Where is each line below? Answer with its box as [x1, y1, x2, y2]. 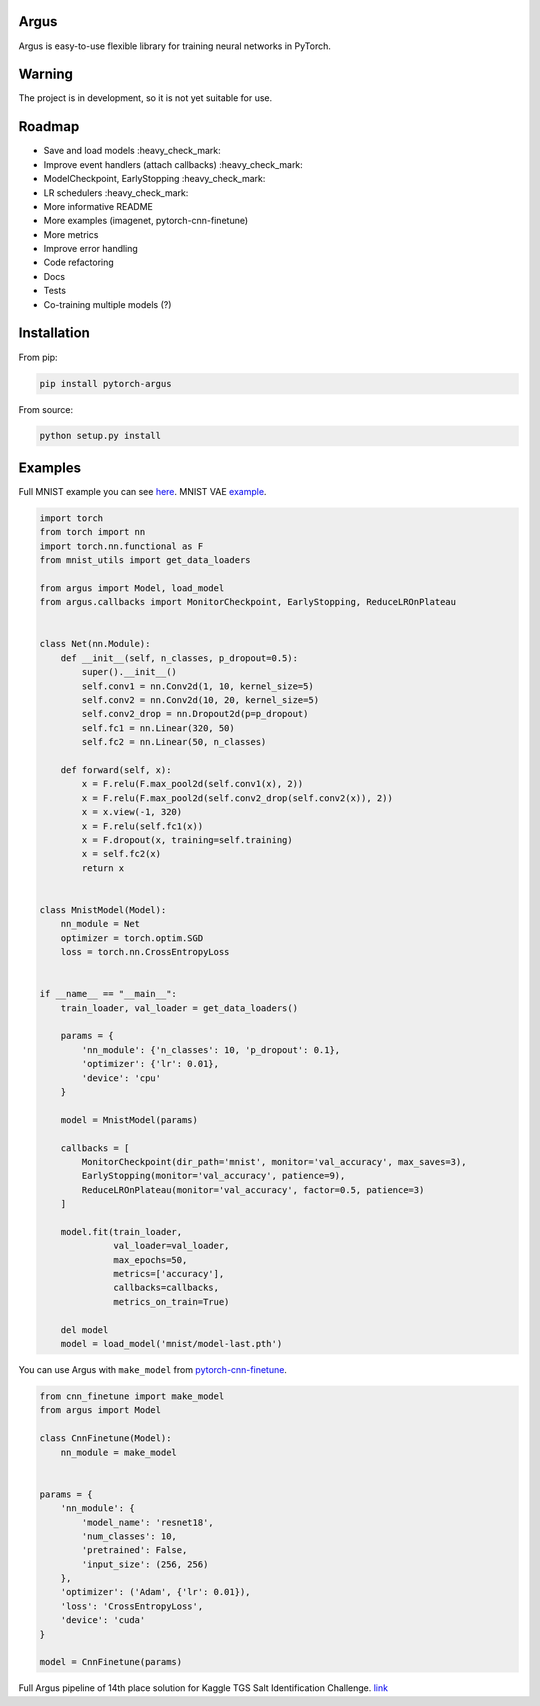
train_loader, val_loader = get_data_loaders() [60, 1002, 299, 1014]
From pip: [18, 351, 59, 363]
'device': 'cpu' [81, 1072, 162, 1084]
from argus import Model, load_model [39, 582, 225, 594]
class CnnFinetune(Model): [39, 1433, 172, 1444]
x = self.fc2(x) [81, 848, 162, 860]
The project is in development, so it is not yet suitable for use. [18, 92, 273, 104]
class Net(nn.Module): [39, 638, 151, 650]
